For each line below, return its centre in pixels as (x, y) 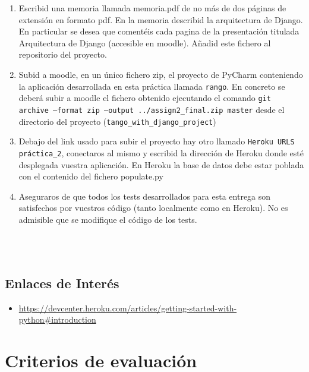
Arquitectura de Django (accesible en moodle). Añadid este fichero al (145, 42)
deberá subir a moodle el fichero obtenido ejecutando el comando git (145, 98)
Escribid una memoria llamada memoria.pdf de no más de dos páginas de (152, 8)
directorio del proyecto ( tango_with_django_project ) (117, 121)
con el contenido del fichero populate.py (91, 176)
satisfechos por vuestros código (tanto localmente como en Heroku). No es (153, 208)
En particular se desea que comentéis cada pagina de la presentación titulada (159, 31)
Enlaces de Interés (62, 283)
